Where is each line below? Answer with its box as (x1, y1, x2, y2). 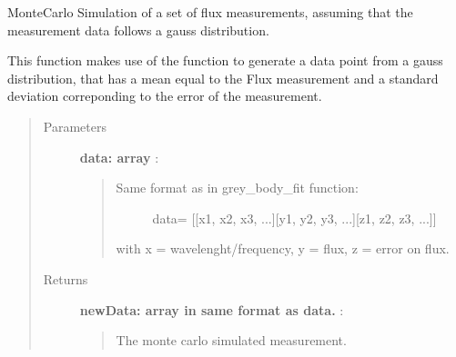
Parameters (43, 116, 106, 135)
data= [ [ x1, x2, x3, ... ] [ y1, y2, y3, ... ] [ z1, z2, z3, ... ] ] (152, 208, 437, 227)
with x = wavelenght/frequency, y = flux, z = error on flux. (116, 239, 450, 258)
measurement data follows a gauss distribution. (7, 20, 269, 39)
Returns (43, 269, 88, 288)
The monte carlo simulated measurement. (116, 331, 347, 350)
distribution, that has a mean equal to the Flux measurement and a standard (7, 68, 439, 87)
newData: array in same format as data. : (79, 300, 344, 319)
